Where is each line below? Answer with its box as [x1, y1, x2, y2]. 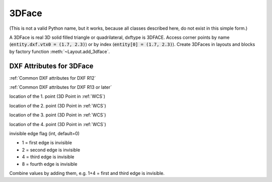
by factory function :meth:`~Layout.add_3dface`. [9, 48, 110, 54]
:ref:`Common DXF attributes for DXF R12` [9, 75, 96, 81]
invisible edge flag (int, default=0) [9, 130, 80, 136]
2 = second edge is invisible [22, 147, 81, 153]
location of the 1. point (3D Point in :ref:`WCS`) [9, 93, 106, 99]
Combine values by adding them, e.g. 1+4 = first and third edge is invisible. [9, 170, 165, 176]
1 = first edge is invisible [22, 140, 73, 146]
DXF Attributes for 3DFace [9, 62, 94, 70]
